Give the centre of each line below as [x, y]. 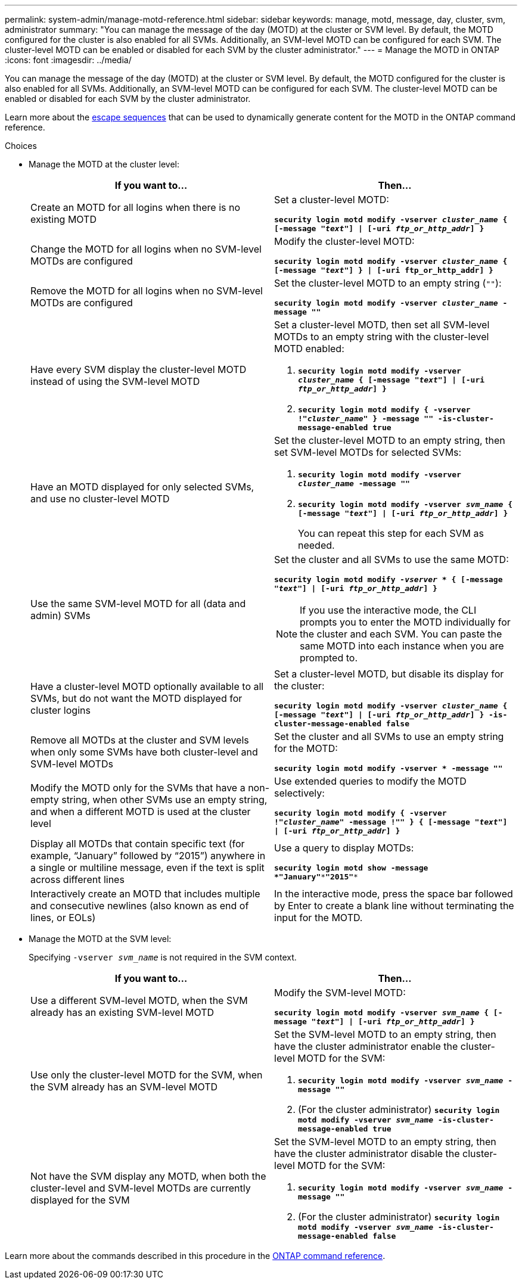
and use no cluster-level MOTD [100, 499]
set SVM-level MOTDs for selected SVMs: [368, 452]
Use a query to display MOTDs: [344, 848]
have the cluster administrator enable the [366, 1046]
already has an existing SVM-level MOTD [122, 1012]
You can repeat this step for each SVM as [391, 533]
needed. [316, 545]
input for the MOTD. [319, 918]
